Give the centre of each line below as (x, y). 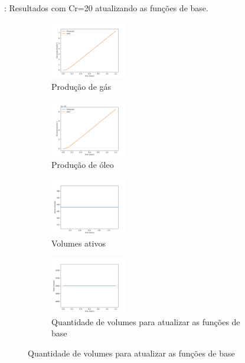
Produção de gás (81, 86)
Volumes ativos (79, 243)
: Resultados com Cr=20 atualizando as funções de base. (106, 8)
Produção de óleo (83, 165)
